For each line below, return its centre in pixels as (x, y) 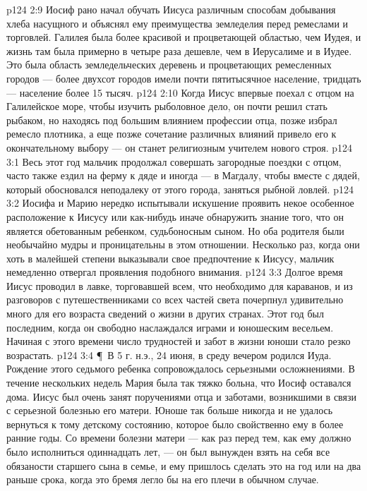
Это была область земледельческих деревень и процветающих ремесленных (169, 65)
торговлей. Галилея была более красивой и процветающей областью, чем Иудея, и (184, 37)
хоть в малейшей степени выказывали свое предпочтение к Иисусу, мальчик (170, 258)
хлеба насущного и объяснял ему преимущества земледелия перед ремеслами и (178, 23)
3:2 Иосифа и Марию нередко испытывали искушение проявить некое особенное (180, 203)
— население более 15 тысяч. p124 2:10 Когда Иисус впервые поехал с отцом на (180, 92)
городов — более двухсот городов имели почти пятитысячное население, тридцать (184, 78)
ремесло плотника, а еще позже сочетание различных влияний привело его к (172, 134)
